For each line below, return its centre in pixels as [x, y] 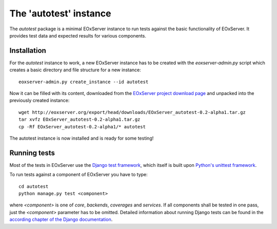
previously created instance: [39, 101]
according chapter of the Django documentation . [61, 220]
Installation [28, 51]
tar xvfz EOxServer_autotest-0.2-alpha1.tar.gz [80, 120]
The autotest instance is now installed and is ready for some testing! [82, 138]
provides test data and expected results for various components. [78, 35]
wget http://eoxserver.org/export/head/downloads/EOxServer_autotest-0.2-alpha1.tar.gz [132, 112]
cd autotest [34, 186]
